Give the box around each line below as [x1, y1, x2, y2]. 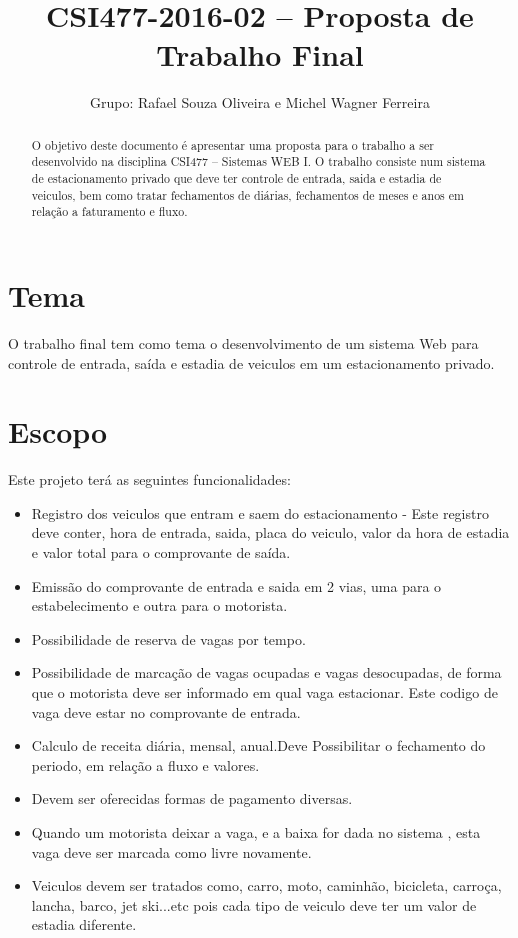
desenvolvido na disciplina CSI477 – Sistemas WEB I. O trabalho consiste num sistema [31, 153, 486, 170]
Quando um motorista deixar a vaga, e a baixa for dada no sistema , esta [31, 821, 481, 842]
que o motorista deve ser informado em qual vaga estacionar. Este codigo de [31, 681, 498, 702]
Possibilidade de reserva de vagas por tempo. [31, 628, 306, 649]
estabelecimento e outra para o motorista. [31, 595, 288, 616]
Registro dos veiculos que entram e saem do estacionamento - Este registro [31, 502, 489, 523]
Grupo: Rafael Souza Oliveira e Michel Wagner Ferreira [90, 92, 430, 113]
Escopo [8, 411, 108, 452]
